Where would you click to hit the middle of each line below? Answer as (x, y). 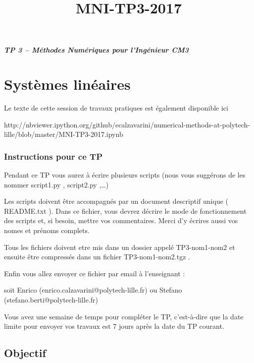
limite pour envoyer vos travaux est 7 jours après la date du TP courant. (114, 326)
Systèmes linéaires (67, 84)
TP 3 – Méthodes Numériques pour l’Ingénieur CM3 (97, 50)
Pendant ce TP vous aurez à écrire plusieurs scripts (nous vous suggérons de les (125, 175)
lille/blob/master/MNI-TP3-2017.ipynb (64, 134)
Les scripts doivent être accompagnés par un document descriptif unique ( (116, 201)
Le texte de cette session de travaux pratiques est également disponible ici (116, 108)
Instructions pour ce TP (53, 156)
